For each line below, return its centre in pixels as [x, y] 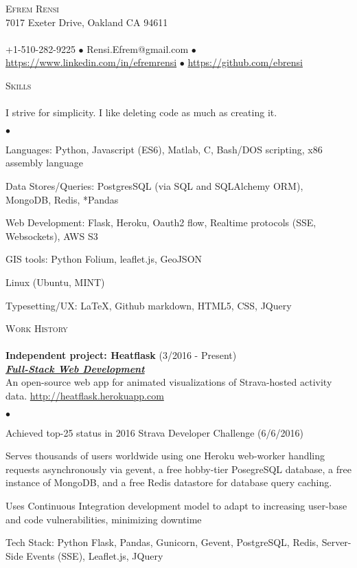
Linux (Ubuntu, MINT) [55, 282]
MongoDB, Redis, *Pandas [62, 199]
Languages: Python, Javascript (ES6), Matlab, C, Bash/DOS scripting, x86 [164, 149]
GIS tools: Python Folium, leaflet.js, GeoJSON [104, 259]
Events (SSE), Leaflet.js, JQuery [95, 555]
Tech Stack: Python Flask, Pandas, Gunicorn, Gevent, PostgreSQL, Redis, [162, 542]
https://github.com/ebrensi [245, 62]
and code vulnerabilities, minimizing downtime [104, 519]
